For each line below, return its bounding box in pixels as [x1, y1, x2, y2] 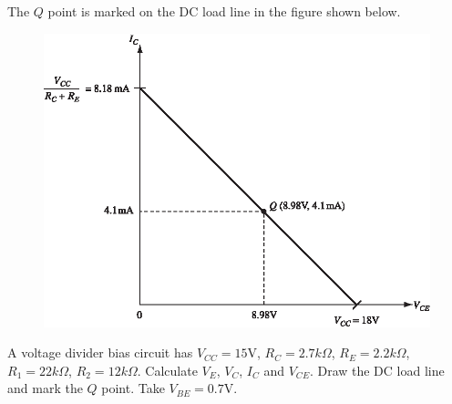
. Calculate [137, 360, 198, 379]
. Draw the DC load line [309, 360, 445, 379]
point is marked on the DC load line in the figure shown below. [47, 2, 401, 20]
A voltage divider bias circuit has [7, 343, 193, 362]
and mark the [7, 378, 83, 398]
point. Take [101, 378, 165, 398]
